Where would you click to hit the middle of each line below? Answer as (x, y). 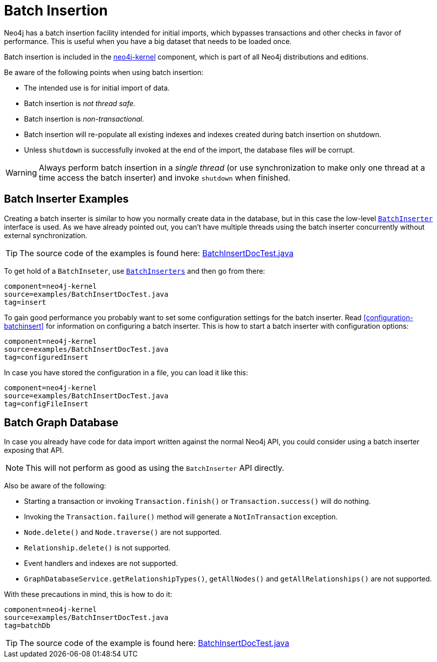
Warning (21, 172)
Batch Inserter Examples (66, 199)
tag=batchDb (27, 626)
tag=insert (25, 302)
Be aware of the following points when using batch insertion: (104, 72)
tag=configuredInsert (46, 357)
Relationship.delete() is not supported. (97, 548)
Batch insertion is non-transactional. (84, 119)
